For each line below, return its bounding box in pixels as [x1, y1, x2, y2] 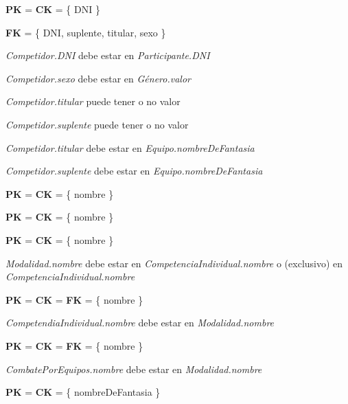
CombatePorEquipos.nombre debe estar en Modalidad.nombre [5, 361, 262, 376]
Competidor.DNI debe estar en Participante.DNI [5, 48, 210, 63]
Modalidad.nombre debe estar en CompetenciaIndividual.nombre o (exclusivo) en [5, 256, 343, 270]
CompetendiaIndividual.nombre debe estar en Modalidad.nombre [5, 315, 275, 330]
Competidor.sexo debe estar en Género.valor [5, 71, 191, 85]
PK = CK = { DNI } [5, 2, 100, 16]
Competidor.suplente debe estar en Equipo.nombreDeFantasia [5, 164, 263, 178]
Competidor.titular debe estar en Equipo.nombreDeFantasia [5, 140, 255, 155]
